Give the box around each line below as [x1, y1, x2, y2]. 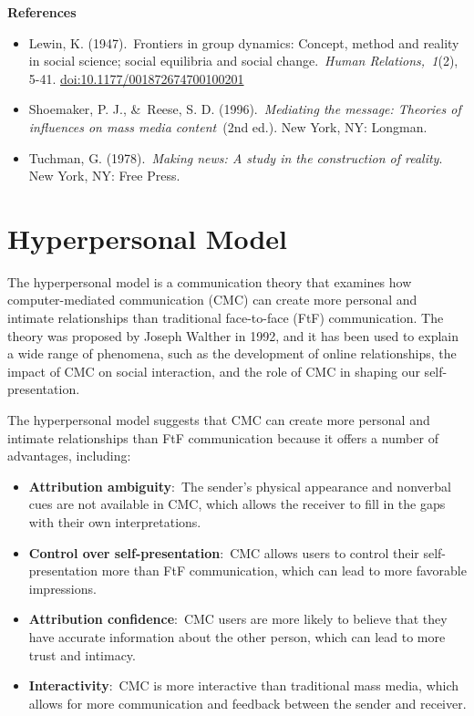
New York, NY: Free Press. [28, 166, 180, 185]
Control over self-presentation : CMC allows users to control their [28, 543, 419, 562]
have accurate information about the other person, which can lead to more [28, 627, 446, 646]
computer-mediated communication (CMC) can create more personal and [7, 290, 417, 309]
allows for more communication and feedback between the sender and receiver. [28, 693, 467, 712]
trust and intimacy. [28, 645, 136, 664]
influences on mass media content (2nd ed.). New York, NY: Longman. [28, 117, 428, 136]
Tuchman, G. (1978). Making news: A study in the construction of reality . [28, 148, 443, 167]
